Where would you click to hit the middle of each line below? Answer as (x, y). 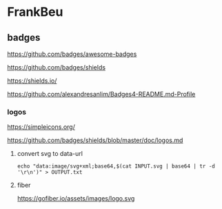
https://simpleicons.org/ (41, 127)
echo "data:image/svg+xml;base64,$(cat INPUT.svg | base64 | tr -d (116, 166)
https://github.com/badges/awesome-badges (72, 54)
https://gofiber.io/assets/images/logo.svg (76, 199)
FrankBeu (35, 12)
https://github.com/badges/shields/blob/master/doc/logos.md (95, 140)
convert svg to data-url (50, 154)
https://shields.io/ (32, 81)
